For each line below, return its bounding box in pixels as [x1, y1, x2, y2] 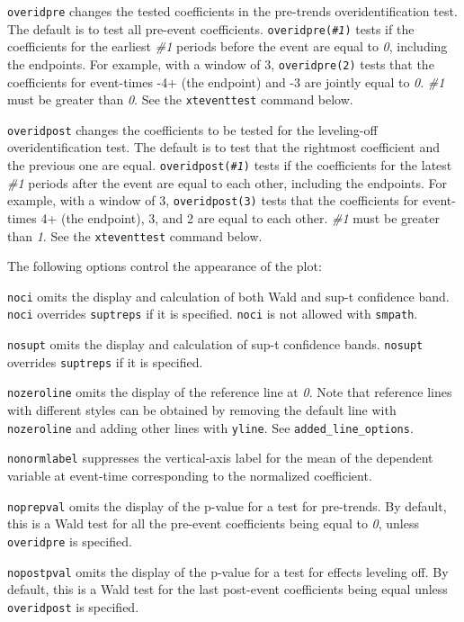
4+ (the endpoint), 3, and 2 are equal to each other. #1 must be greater [40, 208, 440, 227]
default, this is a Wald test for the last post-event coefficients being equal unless [7, 580, 448, 599]
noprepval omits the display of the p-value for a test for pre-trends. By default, [7, 496, 447, 515]
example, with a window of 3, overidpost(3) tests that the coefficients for [7, 191, 419, 210]
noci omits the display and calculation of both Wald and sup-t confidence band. [7, 286, 450, 305]
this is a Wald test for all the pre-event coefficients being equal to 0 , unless [7, 514, 419, 533]
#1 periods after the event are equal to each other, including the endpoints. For [7, 173, 447, 192]
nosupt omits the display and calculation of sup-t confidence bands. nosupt [7, 335, 424, 354]
